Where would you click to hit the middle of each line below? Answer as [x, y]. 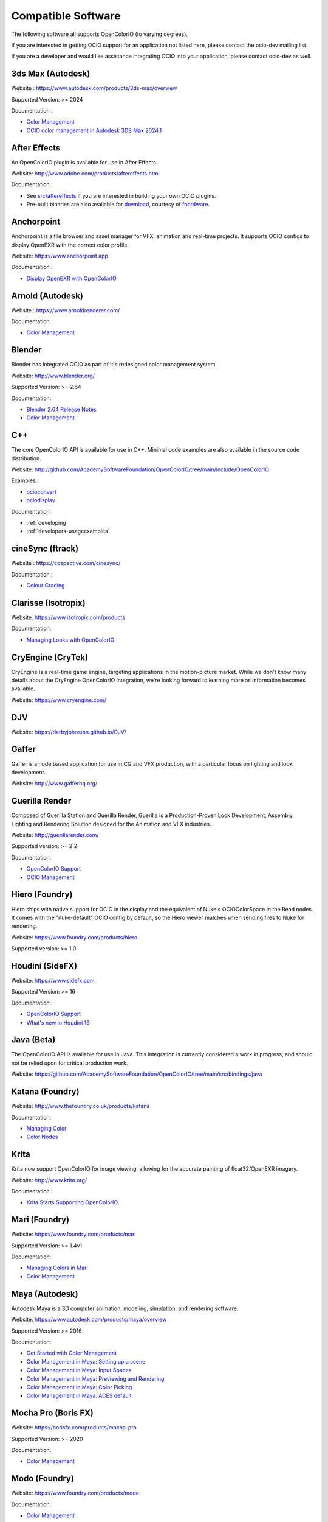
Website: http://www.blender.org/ [53, 376]
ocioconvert [42, 492]
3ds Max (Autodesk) [51, 74]
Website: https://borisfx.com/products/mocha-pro [74, 1428]
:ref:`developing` [47, 522]
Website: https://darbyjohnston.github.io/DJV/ [69, 732]
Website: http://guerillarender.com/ [55, 835]
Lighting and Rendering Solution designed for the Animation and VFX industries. [111, 824]
